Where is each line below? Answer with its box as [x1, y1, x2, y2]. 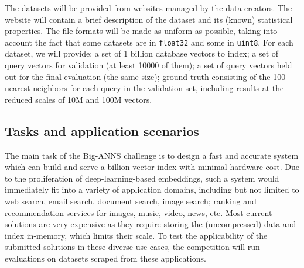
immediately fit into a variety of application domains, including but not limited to [5, 183, 299, 196]
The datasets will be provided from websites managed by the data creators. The [5, 2, 292, 13]
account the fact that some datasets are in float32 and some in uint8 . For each [5, 36, 293, 48]
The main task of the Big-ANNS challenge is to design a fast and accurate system [5, 149, 299, 161]
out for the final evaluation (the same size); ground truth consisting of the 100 [5, 70, 286, 82]
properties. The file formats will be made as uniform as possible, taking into [5, 25, 278, 37]
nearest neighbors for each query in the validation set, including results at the [5, 82, 284, 94]
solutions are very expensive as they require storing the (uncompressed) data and [5, 218, 296, 230]
